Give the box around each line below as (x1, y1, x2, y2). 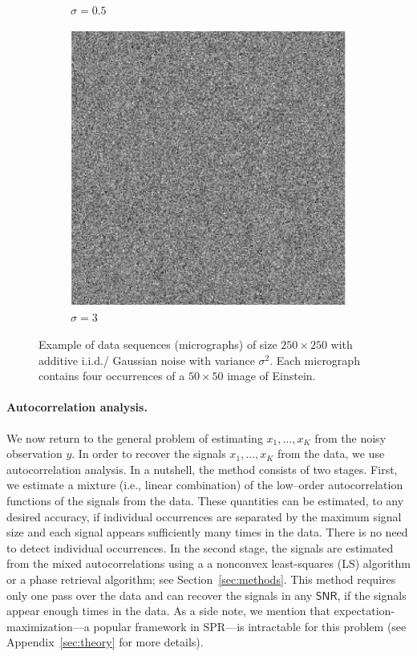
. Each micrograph (269, 351, 360, 368)
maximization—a (6, 618, 90, 634)
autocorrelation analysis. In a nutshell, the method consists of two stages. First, (6, 460, 398, 477)
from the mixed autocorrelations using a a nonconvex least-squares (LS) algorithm (6, 555, 411, 572)
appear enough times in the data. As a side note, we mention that (6, 602, 330, 619)
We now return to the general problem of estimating (6, 429, 263, 446)
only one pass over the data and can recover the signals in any (6, 586, 313, 603)
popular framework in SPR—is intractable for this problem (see (93, 618, 407, 634)
